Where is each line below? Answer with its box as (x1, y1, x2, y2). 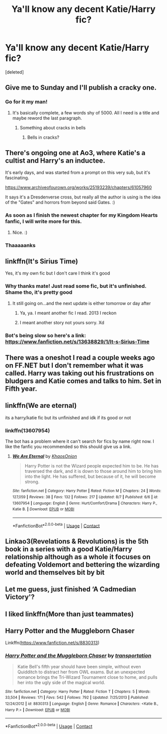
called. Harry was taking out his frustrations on (5, 369, 154, 377)
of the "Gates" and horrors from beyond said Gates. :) (5, 199, 115, 205)
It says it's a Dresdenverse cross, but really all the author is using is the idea (5, 194, 161, 200)
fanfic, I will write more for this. (5, 218, 82, 225)
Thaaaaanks (5, 242, 36, 249)
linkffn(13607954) (5, 427, 50, 434)
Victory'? (5, 593, 35, 601)
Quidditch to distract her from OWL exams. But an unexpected (17, 669, 145, 675)
